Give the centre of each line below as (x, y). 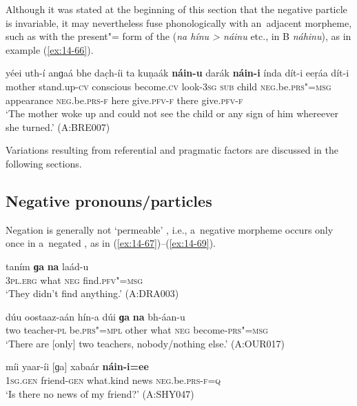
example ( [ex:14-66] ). (50, 49)
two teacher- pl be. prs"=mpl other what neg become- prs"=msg (137, 330)
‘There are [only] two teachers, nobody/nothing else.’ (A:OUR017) (145, 343)
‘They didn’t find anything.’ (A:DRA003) (92, 293)
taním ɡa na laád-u (47, 266)
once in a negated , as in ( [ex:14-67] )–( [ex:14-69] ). (111, 243)
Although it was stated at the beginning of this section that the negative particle (176, 9)
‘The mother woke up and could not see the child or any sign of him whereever (172, 113)
